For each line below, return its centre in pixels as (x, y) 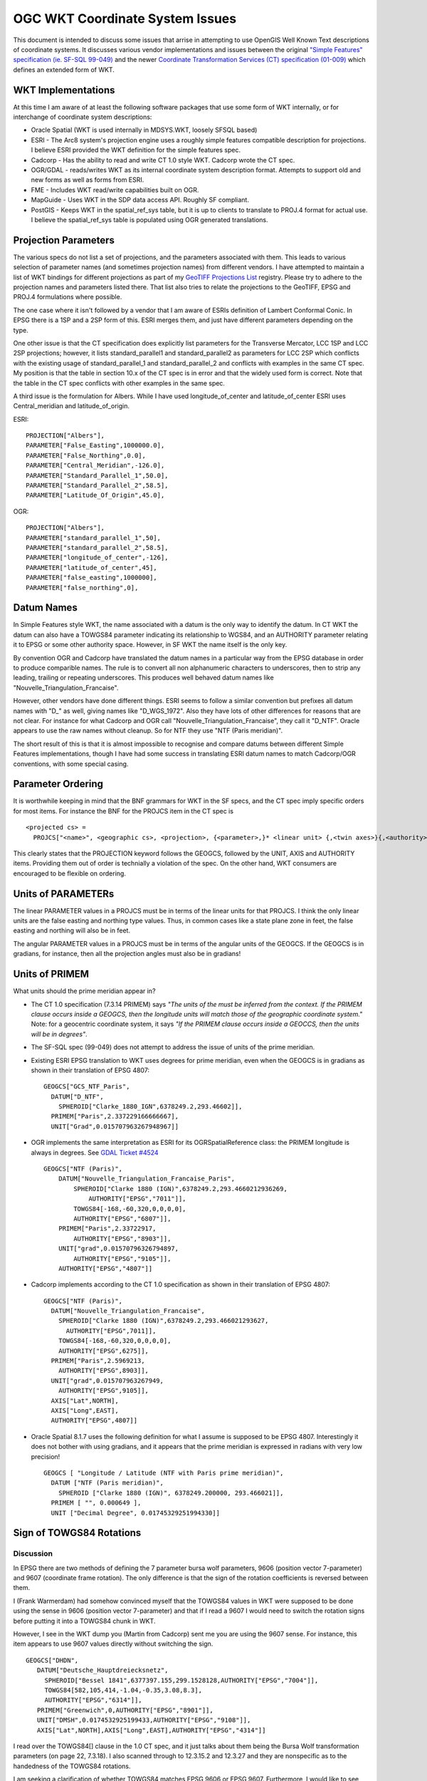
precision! (46, 1456)
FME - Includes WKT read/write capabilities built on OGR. (115, 189)
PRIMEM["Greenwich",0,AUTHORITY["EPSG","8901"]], (125, 1710)
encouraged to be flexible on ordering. (69, 873)
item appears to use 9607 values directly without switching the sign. (113, 1644)
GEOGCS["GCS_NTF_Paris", (87, 1087)
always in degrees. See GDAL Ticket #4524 (95, 1152)
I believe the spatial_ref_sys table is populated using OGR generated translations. (149, 219)
